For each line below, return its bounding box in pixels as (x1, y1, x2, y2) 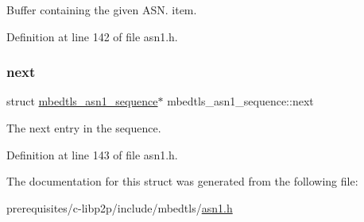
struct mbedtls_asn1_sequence (6, 93, 158, 109)
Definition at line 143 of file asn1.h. (6, 146, 178, 163)
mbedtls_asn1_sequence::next (167, 93, 314, 109)
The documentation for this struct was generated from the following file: (6, 173, 358, 189)
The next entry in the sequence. (6, 120, 161, 136)
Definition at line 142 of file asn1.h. (6, 28, 178, 44)
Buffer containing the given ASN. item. (6, 2, 197, 17)
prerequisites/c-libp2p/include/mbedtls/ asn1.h (6, 199, 233, 216)
